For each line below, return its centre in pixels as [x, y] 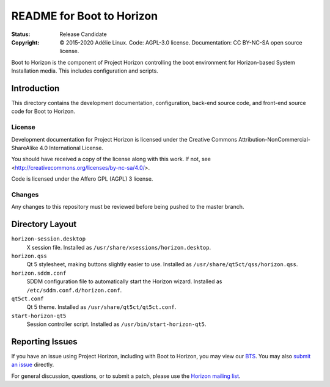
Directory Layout [44, 224]
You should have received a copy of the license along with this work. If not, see [111, 159]
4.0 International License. [71, 148]
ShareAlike [25, 148]
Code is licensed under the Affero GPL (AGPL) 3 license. [82, 179]
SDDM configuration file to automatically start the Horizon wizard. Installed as [124, 281]
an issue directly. [33, 365]
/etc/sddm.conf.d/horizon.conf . [74, 290]
